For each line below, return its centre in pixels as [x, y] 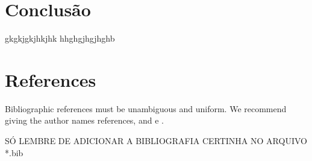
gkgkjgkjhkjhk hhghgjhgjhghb [60, 38]
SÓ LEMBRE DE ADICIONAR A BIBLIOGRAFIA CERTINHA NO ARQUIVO [156, 141]
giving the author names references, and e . [84, 120]
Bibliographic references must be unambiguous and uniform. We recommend [146, 108]
